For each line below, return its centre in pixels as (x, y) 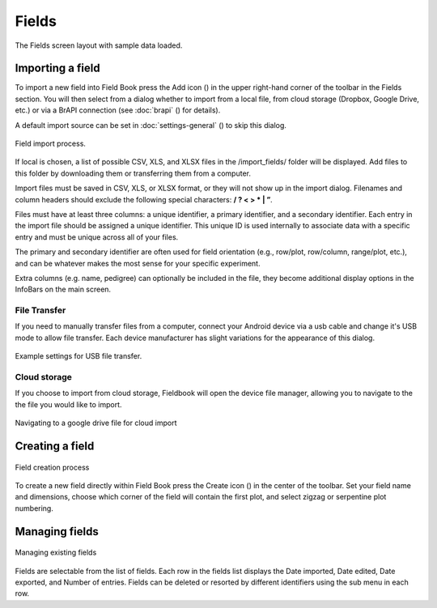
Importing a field (57, 68)
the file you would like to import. (68, 404)
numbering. (34, 508)
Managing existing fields (56, 553)
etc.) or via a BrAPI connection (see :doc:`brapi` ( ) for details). (118, 110)
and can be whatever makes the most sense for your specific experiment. (138, 263)
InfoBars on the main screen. (63, 289)
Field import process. (51, 144)
